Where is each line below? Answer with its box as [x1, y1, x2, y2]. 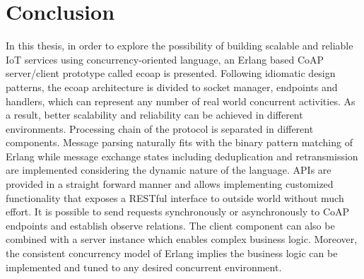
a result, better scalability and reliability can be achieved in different [6, 107, 303, 122]
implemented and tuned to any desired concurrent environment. [6, 259, 282, 274]
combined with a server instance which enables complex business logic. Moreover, [6, 232, 358, 247]
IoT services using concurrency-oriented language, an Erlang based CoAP [6, 52, 324, 66]
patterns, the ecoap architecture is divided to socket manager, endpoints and [6, 79, 338, 94]
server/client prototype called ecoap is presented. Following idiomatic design [6, 66, 336, 81]
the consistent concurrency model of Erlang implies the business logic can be [6, 246, 338, 261]
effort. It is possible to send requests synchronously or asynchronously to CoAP [6, 204, 350, 219]
